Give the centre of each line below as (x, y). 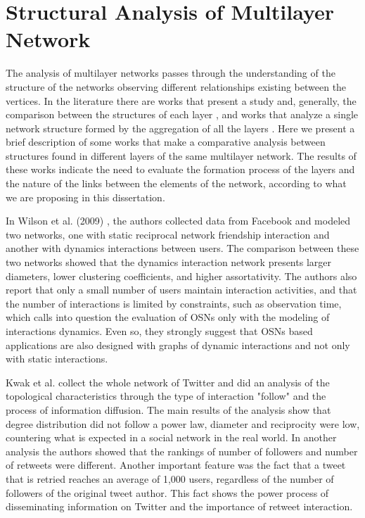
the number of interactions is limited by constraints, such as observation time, (174, 303)
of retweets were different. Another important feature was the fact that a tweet (176, 465)
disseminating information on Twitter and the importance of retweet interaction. (179, 506)
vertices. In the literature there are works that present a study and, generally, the (181, 100)
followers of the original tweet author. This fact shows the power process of (167, 492)
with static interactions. (57, 359)
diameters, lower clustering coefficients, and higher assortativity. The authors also (181, 276)
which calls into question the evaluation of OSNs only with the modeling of (168, 317)
